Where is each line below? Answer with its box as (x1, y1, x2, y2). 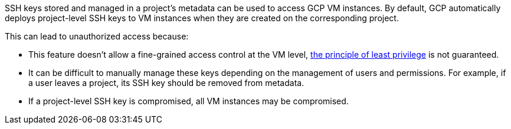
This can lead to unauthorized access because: (5, 31, 189, 41)
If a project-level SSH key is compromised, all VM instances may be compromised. (28, 96, 349, 106)
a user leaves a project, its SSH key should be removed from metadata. (28, 78, 304, 88)
